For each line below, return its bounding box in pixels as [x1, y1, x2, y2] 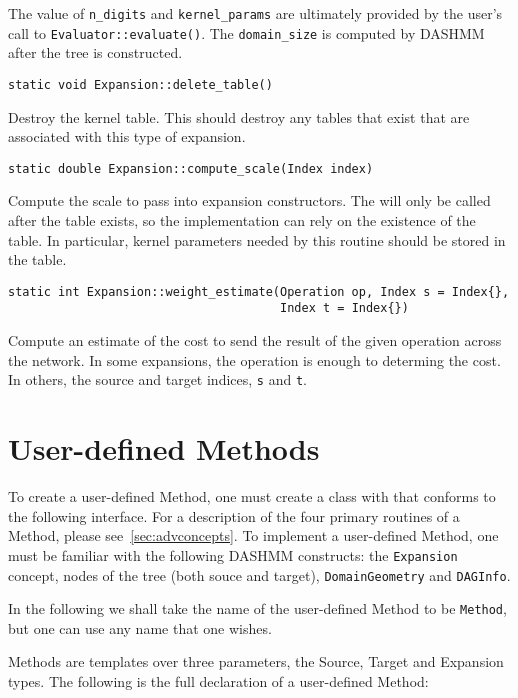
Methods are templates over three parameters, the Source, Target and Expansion [8, 651, 504, 672]
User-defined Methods [8, 428, 320, 469]
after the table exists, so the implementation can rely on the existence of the [8, 210, 476, 230]
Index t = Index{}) [280, 301, 409, 316]
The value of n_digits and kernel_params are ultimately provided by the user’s [8, 3, 503, 23]
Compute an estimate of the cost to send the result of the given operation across [8, 330, 502, 351]
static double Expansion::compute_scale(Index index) [8, 161, 374, 176]
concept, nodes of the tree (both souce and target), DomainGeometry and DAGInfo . [8, 564, 511, 585]
